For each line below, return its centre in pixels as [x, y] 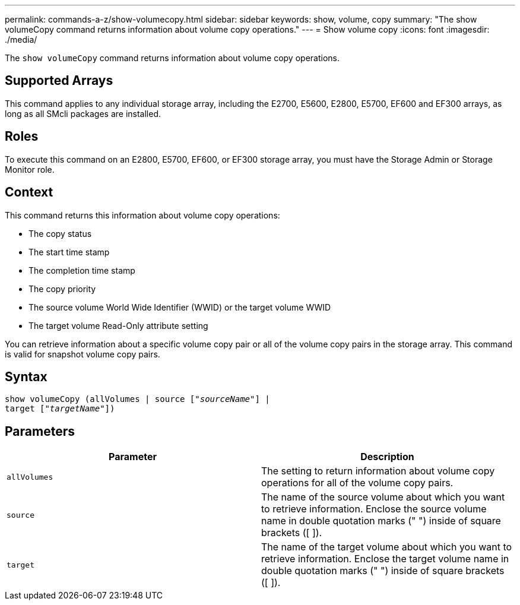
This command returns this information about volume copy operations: [142, 215]
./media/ [21, 39]
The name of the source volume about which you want [383, 497]
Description [387, 457]
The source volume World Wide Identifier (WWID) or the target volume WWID [180, 307]
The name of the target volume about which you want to [387, 547]
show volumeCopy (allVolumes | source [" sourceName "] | [137, 399]
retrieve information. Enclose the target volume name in [385, 559]
